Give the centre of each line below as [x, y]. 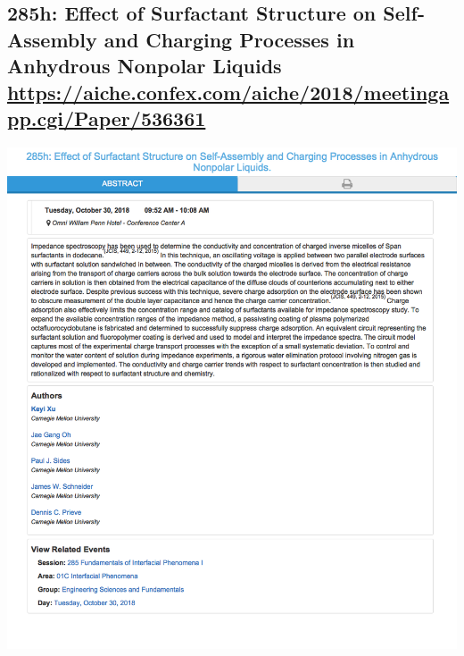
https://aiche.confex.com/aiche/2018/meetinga [228, 92]
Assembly [52, 39]
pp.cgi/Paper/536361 [107, 118]
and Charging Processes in [229, 39]
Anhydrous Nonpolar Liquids [145, 66]
